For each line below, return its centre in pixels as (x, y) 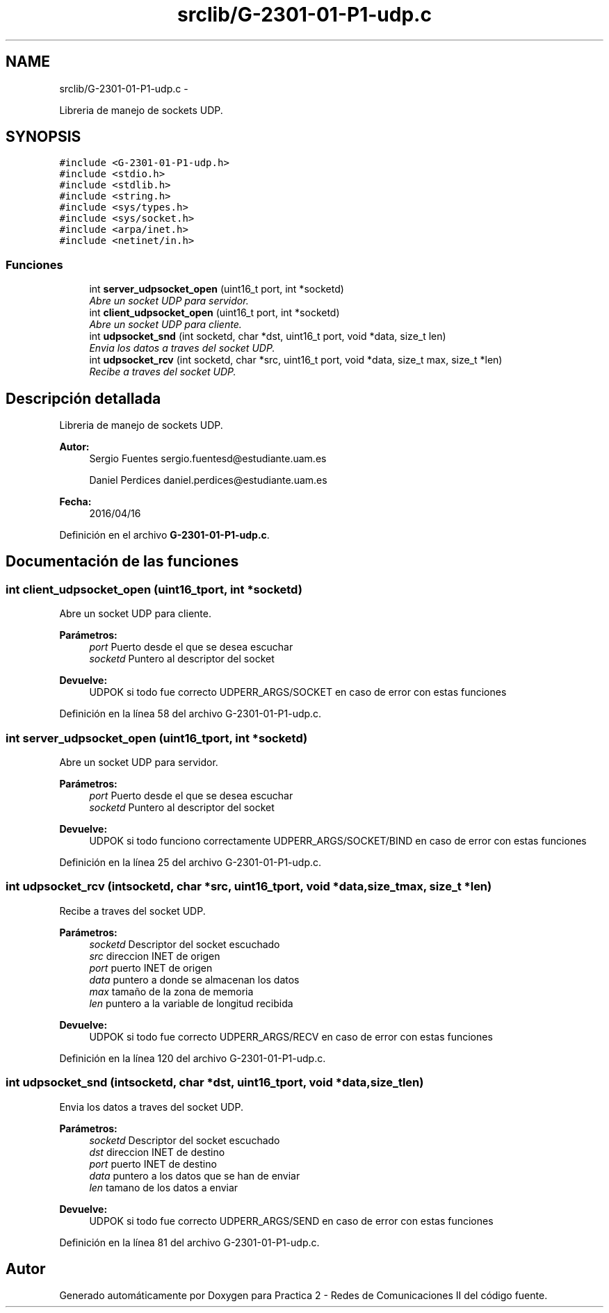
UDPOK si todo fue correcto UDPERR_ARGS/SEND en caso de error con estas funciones (291, 1221)
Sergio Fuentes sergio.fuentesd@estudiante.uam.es (208, 459)
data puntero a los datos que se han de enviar (195, 1175)
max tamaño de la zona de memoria (171, 991)
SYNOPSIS (43, 137)
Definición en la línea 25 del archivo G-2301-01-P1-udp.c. (190, 862)
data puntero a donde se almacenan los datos (194, 979)
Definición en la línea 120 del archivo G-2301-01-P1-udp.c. (193, 1058)
